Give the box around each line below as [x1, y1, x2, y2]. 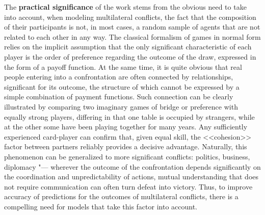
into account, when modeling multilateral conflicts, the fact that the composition [4, 11, 256, 22]
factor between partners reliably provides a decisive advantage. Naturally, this [4, 141, 247, 152]
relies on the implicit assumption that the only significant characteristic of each [4, 41, 252, 52]
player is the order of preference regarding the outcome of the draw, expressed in [4, 51, 256, 62]
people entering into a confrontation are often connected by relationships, [4, 71, 233, 82]
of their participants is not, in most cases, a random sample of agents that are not [4, 21, 260, 32]
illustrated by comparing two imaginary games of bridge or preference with [4, 101, 238, 112]
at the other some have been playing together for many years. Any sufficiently [4, 121, 248, 132]
